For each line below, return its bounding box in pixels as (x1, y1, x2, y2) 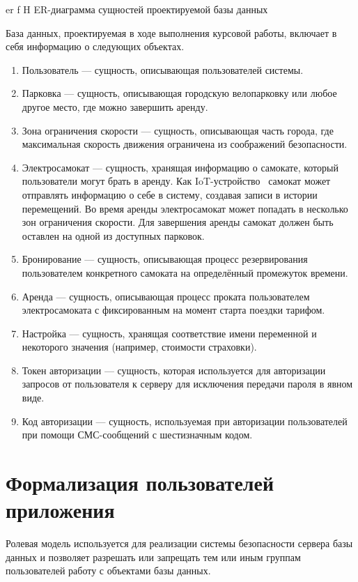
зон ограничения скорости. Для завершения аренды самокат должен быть (22, 215, 334, 229)
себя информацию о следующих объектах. (6, 39, 185, 54)
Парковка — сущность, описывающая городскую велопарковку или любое (22, 86, 337, 100)
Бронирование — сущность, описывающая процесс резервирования (22, 252, 308, 266)
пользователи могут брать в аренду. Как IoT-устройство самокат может (22, 174, 331, 188)
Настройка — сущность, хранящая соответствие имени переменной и (22, 326, 317, 340)
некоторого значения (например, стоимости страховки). (22, 339, 257, 354)
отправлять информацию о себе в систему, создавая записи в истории (22, 187, 318, 201)
